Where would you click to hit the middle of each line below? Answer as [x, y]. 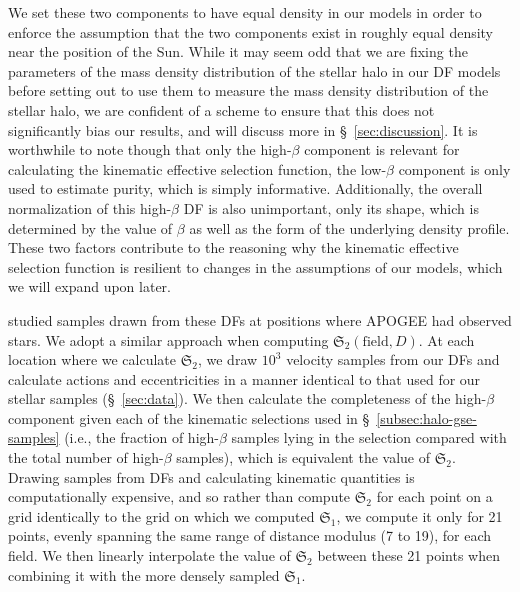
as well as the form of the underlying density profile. [349, 227]
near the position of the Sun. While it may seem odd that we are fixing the [238, 51]
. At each [446, 339]
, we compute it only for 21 [419, 515]
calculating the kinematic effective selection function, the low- [197, 168]
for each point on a [434, 496]
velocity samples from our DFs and [393, 359]
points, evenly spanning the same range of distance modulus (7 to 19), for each [250, 535]
